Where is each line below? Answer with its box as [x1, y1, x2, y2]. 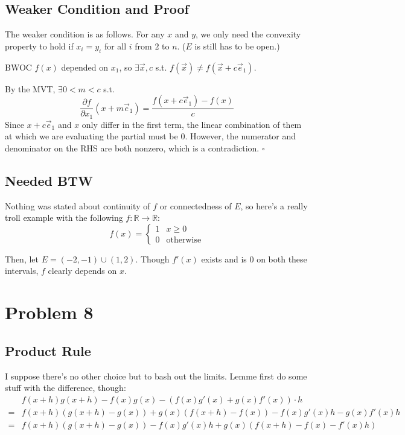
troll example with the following [5, 211, 123, 224]
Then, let [5, 252, 39, 265]
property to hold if [5, 39, 74, 52]
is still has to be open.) [194, 39, 280, 52]
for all [104, 39, 127, 52]
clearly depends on [48, 264, 117, 277]
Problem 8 [5, 300, 94, 325]
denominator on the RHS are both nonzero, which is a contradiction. [5, 141, 260, 154]
